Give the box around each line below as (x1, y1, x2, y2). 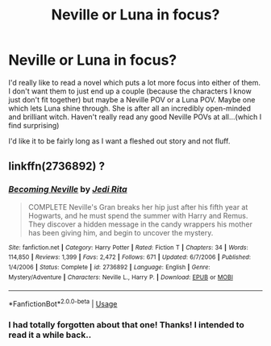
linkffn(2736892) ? (8, 160, 105, 173)
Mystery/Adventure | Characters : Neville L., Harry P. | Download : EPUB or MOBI (8, 273, 234, 281)
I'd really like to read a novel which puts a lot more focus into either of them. (8, 77, 261, 87)
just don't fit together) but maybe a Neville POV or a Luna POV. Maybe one (8, 94, 256, 104)
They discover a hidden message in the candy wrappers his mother (27, 219, 252, 229)
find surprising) (8, 120, 60, 130)
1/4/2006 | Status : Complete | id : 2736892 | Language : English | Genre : (8, 263, 211, 271)
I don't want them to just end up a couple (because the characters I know (8, 86, 252, 96)
